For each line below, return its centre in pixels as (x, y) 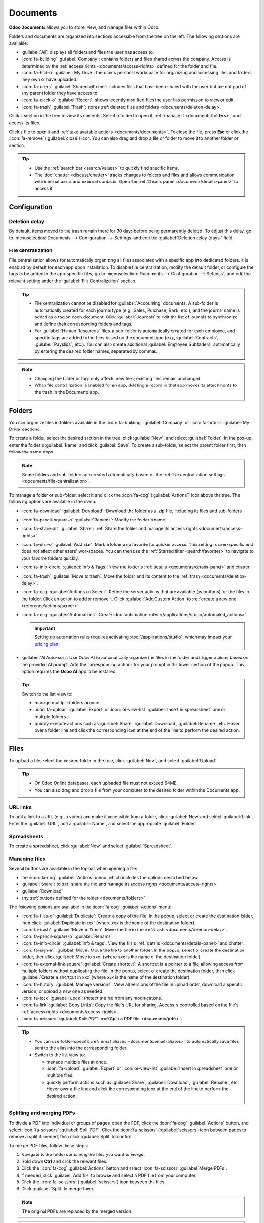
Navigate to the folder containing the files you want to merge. (83, 1155)
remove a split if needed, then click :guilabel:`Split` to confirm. (71, 1136)
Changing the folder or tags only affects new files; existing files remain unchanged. (118, 378)
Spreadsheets (26, 837)
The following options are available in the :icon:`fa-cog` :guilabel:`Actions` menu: (90, 907)
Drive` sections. (25, 429)
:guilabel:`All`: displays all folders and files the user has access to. (88, 52)
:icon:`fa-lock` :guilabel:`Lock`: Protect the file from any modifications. (92, 998)
